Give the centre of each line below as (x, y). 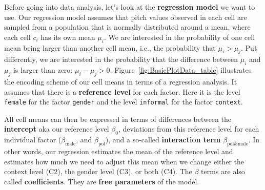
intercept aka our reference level (57, 129)
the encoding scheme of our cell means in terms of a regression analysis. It (121, 81)
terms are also (223, 171)
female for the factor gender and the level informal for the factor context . (124, 102)
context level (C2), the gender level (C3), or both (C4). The (98, 171)
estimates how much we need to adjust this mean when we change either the (124, 161)
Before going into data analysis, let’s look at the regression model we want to (130, 7)
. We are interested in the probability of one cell (179, 37)
